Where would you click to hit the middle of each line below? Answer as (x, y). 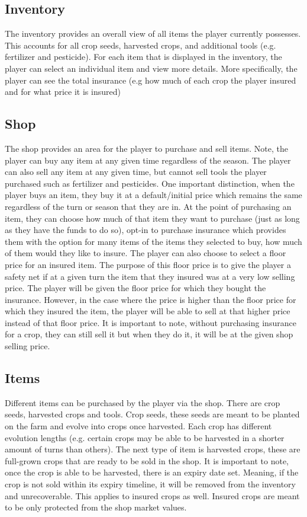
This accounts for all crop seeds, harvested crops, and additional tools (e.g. (140, 45)
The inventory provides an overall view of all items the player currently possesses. (153, 33)
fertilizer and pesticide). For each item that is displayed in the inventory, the (143, 57)
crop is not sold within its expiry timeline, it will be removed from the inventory (150, 484)
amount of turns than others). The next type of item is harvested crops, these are (153, 449)
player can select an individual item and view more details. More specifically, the (151, 68)
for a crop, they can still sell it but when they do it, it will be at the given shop (149, 334)
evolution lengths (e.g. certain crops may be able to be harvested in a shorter (145, 437)
